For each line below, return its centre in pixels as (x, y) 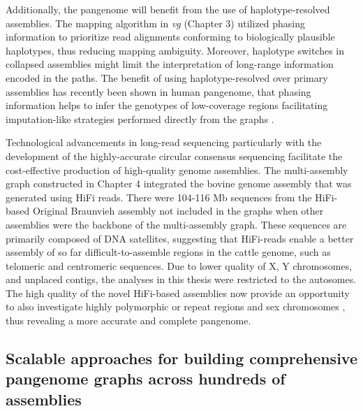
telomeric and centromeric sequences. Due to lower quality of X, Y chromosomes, (179, 265)
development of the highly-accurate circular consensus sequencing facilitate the (174, 156)
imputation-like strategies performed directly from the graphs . (140, 118)
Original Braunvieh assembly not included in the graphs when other (178, 211)
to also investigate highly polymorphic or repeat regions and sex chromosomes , (176, 307)
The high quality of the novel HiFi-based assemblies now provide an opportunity (178, 293)
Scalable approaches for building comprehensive (181, 358)
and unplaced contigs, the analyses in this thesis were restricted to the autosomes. (181, 279)
